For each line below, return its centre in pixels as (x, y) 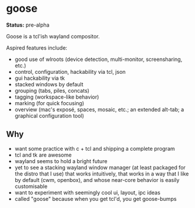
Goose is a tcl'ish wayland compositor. (53, 36)
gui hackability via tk (40, 78)
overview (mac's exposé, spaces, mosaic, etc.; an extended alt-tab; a (99, 109)
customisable (31, 186)
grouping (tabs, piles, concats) (52, 90)
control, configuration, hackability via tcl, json (70, 71)
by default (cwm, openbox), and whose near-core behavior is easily (97, 180)
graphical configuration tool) (49, 116)
